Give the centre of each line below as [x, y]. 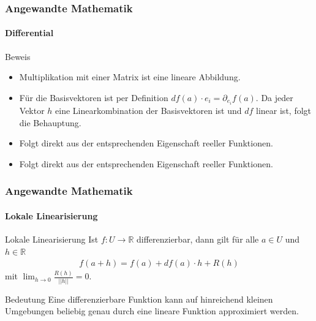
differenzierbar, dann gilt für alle [197, 239]
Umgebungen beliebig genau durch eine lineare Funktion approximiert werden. [152, 311]
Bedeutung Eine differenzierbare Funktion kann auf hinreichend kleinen [139, 299]
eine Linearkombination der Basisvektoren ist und [149, 110]
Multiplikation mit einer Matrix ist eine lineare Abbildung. [130, 77]
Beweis [18, 56]
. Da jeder [274, 97]
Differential [29, 33]
